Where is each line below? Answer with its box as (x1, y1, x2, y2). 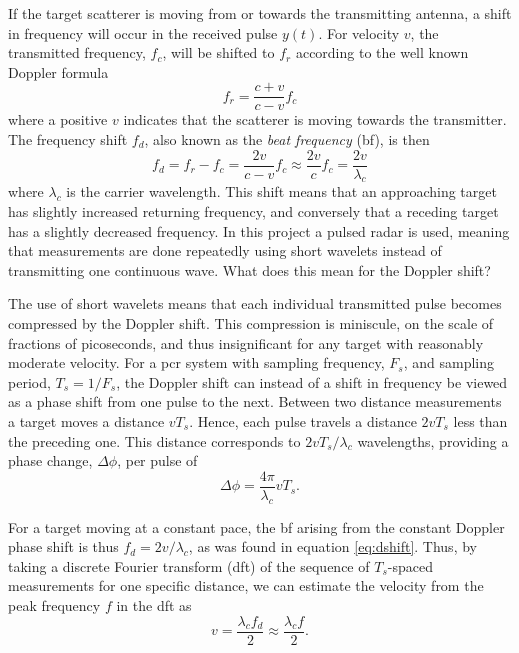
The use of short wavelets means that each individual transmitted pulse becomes (8, 293, 502, 314)
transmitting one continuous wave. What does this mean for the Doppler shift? (8, 259, 491, 280)
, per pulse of (117, 450, 198, 471)
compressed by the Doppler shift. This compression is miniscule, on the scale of (8, 313, 494, 334)
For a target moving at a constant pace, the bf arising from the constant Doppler (8, 516, 505, 537)
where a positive (8, 109, 108, 130)
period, (8, 371, 51, 392)
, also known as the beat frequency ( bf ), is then (144, 129, 430, 150)
